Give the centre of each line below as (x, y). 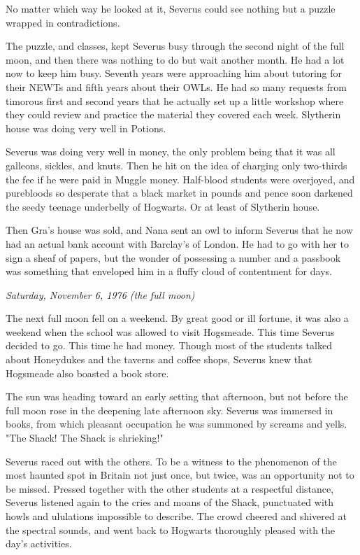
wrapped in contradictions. (63, 22)
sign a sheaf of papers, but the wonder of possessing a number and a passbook (173, 257)
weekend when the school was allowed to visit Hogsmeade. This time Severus (170, 331)
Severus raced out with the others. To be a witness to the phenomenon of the (171, 461)
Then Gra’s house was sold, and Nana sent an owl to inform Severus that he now (179, 230)
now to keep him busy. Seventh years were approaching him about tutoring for (174, 73)
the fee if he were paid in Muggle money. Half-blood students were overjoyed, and (180, 179)
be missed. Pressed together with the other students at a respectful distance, (170, 488)
